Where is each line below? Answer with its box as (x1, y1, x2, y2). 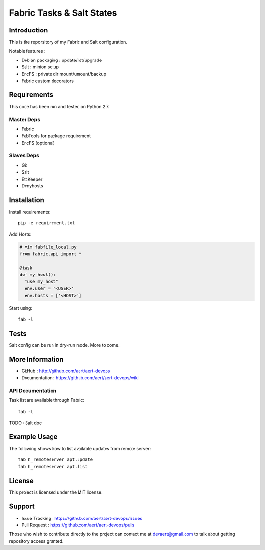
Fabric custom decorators (21, 78, 74, 84)
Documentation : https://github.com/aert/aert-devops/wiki (21, 375, 139, 381)
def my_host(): (19, 272, 56, 277)
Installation (9, 196, 44, 204)
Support (9, 502, 35, 511)
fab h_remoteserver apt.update (18, 457, 93, 462)
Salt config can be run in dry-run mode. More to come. (9, 342, 120, 348)
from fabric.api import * (19, 251, 82, 257)
